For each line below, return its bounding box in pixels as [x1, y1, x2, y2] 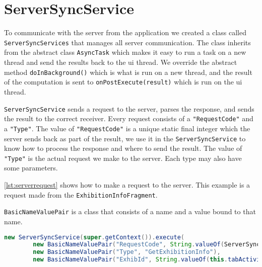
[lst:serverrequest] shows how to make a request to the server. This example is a [4, 180, 250, 190]
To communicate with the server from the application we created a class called [4, 27, 246, 38]
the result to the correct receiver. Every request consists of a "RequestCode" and [4, 113, 253, 124]
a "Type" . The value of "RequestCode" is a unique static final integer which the [4, 123, 250, 133]
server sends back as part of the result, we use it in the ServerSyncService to [4, 133, 246, 143]
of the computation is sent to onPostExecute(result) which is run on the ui [4, 76, 242, 87]
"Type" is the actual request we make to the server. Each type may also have [4, 152, 242, 163]
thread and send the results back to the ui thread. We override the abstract [4, 57, 237, 67]
